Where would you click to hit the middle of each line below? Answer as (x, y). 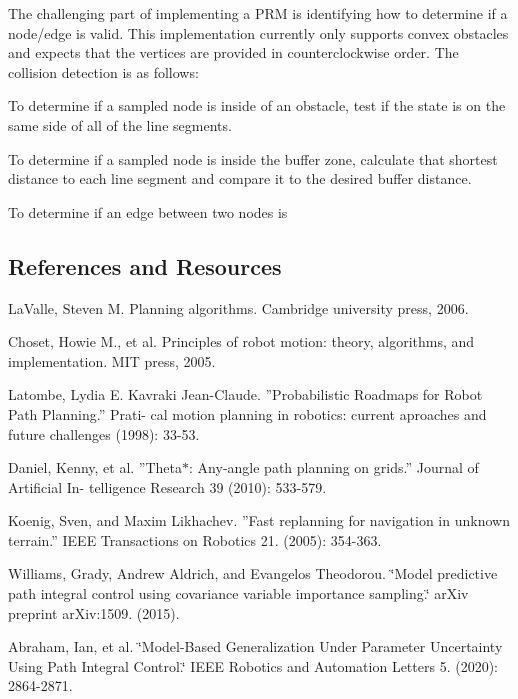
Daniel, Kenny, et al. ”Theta (95, 467)
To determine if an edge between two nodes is (148, 211)
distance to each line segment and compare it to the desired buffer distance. (240, 178)
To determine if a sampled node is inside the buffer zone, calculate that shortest (253, 158)
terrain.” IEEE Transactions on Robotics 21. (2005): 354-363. (195, 539)
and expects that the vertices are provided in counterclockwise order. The (233, 52)
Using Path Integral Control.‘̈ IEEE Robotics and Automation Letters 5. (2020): (253, 665)
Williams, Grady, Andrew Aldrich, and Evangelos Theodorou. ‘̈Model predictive (253, 573)
